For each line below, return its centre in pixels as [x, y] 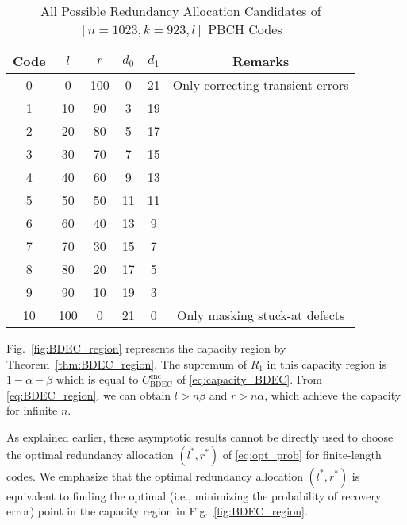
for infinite [32, 410]
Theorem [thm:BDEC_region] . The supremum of [127, 363]
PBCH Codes [245, 29]
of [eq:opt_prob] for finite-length [302, 454]
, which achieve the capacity [333, 394]
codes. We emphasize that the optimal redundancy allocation [155, 475]
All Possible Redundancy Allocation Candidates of [180, 11]
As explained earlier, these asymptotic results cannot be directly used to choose [200, 436]
